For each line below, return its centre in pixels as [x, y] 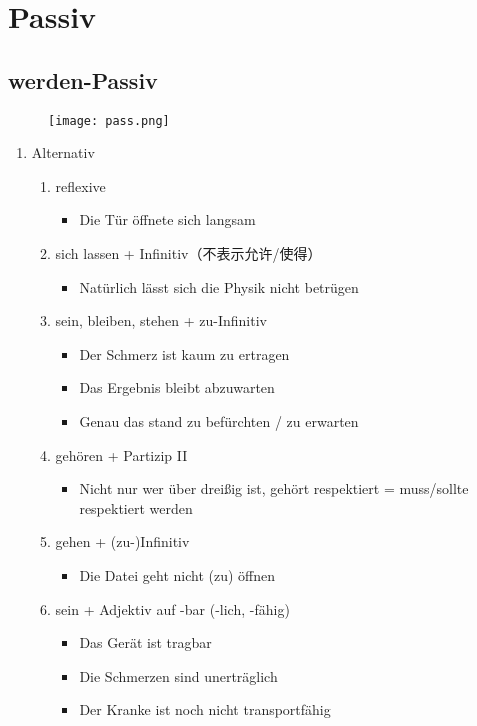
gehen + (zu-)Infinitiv [122, 541]
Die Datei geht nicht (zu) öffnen [177, 574]
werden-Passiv [83, 79]
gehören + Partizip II [121, 454]
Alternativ [63, 152]
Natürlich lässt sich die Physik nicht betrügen [219, 286]
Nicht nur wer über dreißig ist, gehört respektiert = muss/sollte [274, 488]
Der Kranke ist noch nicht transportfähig [205, 709]
